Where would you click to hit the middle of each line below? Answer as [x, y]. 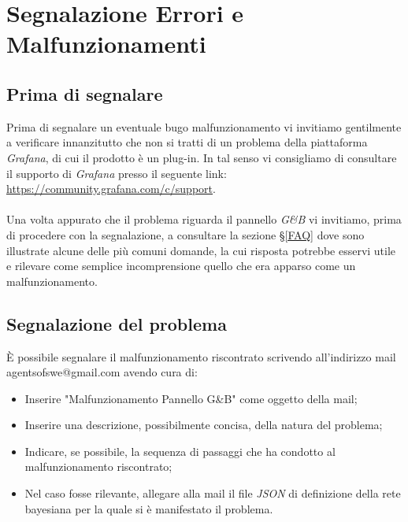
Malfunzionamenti [106, 44]
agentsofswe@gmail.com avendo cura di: [102, 372]
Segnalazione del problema [117, 323]
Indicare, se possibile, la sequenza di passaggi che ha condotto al [180, 451]
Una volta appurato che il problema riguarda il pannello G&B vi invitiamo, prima [204, 219]
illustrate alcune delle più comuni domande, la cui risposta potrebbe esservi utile [201, 250]
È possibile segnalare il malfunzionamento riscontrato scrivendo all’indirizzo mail [201, 356]
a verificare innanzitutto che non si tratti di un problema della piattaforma [187, 142]
